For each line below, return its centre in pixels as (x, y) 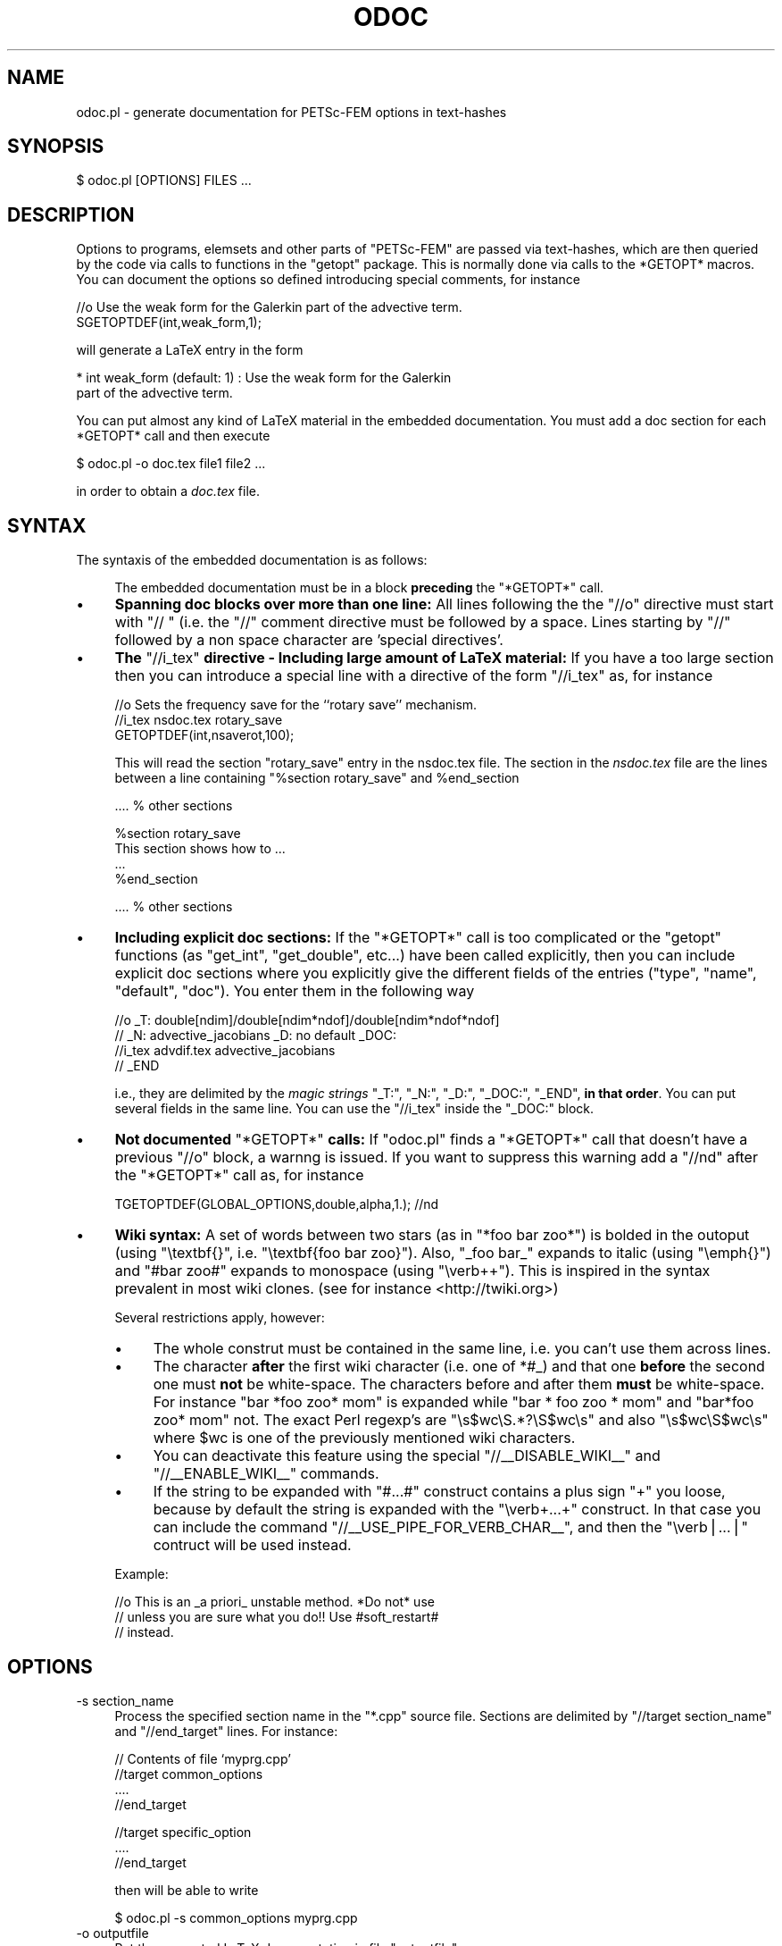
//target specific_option (183, 1832)
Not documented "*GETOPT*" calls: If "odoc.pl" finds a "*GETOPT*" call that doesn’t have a (431, 1140)
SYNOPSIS (56, 147)
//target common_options (189, 1774)
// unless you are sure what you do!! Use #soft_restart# (277, 1617)
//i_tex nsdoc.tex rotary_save (199, 720)
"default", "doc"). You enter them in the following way (295, 991)
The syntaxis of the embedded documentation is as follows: (252, 560)
